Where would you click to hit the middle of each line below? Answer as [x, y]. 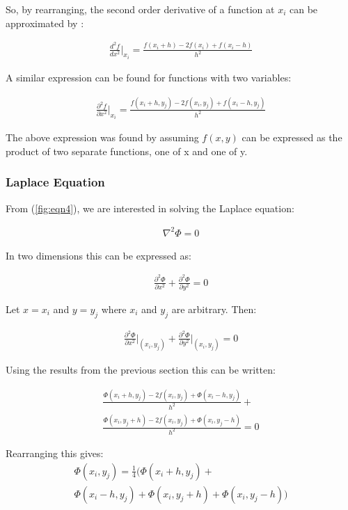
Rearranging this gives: [55, 453]
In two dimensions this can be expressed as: [98, 255]
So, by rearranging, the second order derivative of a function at [140, 9]
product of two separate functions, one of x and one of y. [127, 151]
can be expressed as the [292, 137]
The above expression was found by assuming [102, 137]
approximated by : [45, 23]
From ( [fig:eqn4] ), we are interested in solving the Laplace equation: [150, 208]
